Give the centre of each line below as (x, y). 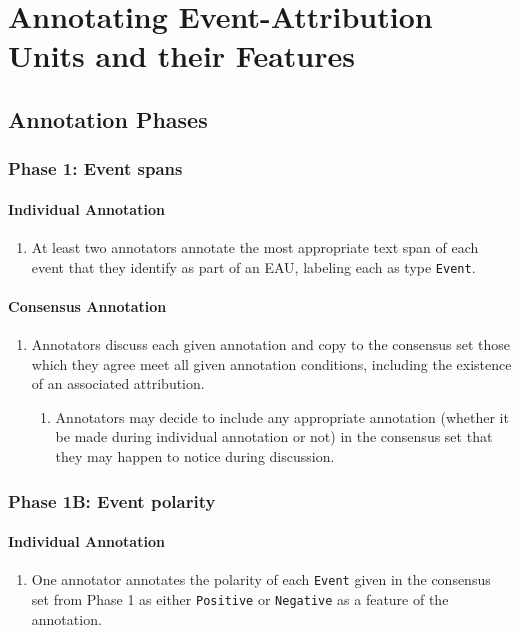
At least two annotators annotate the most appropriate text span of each (255, 246)
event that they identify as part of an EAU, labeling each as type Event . (253, 266)
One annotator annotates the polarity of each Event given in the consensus (261, 579)
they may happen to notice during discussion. (195, 456)
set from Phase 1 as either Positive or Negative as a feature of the (240, 598)
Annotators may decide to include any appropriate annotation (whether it (282, 416)
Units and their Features (181, 55)
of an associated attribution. (118, 383)
